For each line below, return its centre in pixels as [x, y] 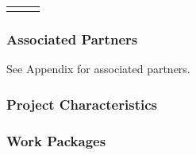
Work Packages [56, 140]
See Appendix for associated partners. [98, 69]
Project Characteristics [82, 104]
